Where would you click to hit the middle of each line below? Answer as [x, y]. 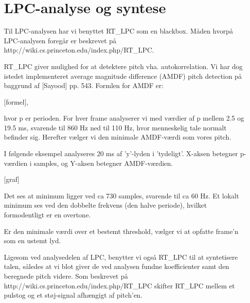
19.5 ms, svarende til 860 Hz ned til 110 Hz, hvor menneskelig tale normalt [115, 127]
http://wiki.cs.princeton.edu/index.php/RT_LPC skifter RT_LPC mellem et [119, 285]
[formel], [16, 101]
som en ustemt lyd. [32, 241]
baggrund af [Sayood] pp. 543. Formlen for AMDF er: [84, 85]
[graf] [12, 179]
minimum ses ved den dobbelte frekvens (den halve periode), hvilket [106, 205]
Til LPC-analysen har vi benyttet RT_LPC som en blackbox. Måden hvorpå [119, 31]
